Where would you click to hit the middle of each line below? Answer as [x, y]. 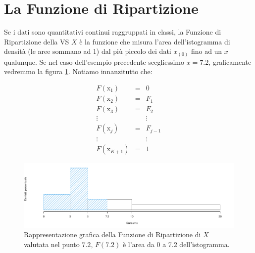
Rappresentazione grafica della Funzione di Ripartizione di [112, 234]
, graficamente [230, 62]
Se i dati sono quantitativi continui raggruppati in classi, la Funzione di [113, 32]
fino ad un [206, 51]
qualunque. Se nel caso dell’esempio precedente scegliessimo [94, 62]
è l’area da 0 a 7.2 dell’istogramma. [176, 244]
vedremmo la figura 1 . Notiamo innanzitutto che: [78, 71]
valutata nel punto [52, 244]
